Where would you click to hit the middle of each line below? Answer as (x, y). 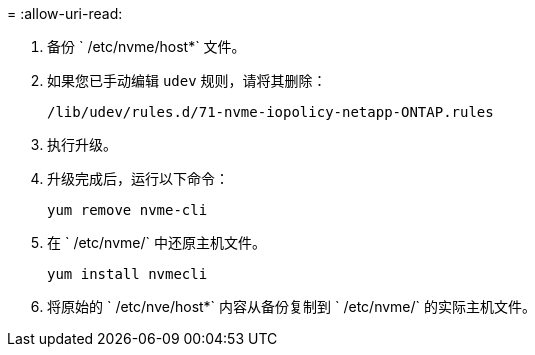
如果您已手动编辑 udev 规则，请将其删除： (187, 80)
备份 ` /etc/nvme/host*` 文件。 (146, 46)
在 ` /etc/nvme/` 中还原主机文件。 (156, 242)
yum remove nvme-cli (127, 210)
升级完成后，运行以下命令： (138, 178)
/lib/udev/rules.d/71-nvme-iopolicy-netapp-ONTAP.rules (270, 112)
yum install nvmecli (127, 274)
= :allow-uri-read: (65, 13)
